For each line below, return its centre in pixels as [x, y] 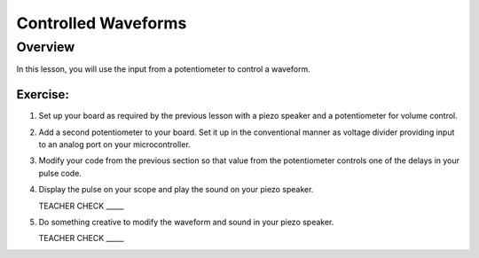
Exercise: [43, 94]
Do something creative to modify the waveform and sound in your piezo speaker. [186, 223]
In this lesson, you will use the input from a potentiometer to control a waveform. [163, 69]
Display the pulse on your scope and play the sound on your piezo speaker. [176, 190]
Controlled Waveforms [102, 23]
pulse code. [60, 173]
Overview [46, 47]
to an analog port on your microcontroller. [114, 145]
